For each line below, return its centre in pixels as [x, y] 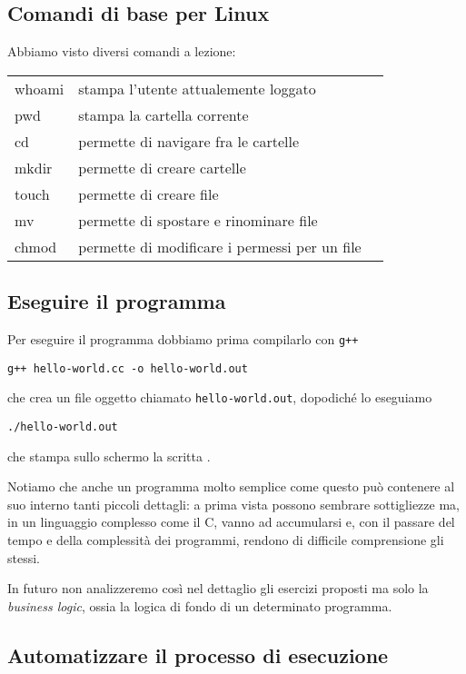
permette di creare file [149, 193]
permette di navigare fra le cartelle [189, 141]
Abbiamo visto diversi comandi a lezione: [122, 51]
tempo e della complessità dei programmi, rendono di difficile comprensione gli [226, 540]
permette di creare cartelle [162, 167]
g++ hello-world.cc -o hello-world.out [128, 368]
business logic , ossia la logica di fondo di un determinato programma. [200, 605]
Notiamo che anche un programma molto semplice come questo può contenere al [231, 486]
